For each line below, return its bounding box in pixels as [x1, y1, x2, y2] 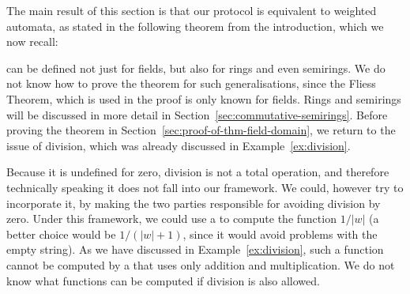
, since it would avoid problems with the [182, 225, 378, 242]
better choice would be [6, 225, 116, 242]
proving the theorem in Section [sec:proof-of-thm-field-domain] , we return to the [6, 122, 396, 138]
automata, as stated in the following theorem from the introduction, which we [6, 17, 384, 34]
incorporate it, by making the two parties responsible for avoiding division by [6, 194, 381, 211]
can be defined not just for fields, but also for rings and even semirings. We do [6, 59, 386, 76]
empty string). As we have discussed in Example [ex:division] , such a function [6, 241, 384, 258]
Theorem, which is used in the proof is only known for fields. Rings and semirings [6, 90, 401, 107]
